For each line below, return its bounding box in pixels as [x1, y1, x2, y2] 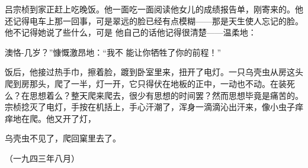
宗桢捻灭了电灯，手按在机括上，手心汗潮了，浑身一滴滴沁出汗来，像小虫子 [5, 101, 295, 113]
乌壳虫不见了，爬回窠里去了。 [5, 132, 121, 144]
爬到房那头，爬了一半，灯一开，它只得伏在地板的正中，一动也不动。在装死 [5, 77, 295, 89]
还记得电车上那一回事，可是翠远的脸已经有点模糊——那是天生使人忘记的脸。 [5, 14, 303, 27]
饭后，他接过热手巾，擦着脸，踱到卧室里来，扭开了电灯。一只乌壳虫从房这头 [5, 66, 303, 78]
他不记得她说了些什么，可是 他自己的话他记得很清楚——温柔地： [5, 26, 256, 38]
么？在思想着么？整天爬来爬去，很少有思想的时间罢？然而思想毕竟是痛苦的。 [5, 89, 303, 101]
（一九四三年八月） [5, 151, 79, 164]
